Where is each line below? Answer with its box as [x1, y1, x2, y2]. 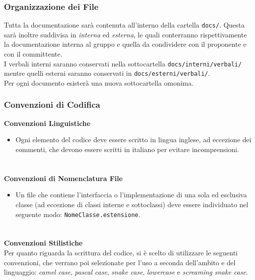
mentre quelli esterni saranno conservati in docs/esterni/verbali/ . [4, 68, 210, 78]
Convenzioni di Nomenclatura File [4, 173, 123, 183]
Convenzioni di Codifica [4, 98, 100, 111]
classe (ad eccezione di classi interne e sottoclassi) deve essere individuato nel [15, 199, 249, 209]
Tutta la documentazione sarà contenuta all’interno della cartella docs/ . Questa [4, 20, 245, 30]
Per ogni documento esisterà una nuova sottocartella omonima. [4, 77, 194, 88]
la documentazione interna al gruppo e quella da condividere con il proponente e [4, 39, 247, 49]
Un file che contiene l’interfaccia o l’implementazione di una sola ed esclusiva [15, 189, 247, 200]
